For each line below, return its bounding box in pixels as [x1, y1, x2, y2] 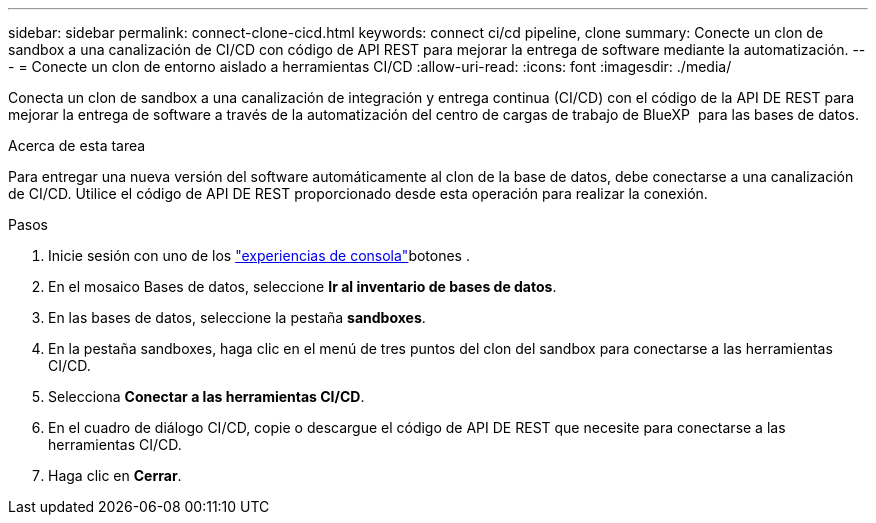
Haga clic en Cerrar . [48, 467, 182, 484]
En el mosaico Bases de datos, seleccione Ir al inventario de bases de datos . [48, 278, 557, 295]
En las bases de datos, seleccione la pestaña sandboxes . [48, 309, 426, 326]
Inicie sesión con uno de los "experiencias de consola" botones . [48, 247, 470, 264]
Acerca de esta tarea [8, 137, 146, 154]
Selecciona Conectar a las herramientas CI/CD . [48, 388, 365, 405]
